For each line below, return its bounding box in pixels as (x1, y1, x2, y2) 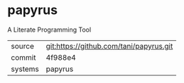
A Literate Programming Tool (7, 25, 92, 34)
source (11, 41, 34, 51)
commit (11, 52, 36, 62)
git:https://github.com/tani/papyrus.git (45, 41, 173, 51)
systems (11, 64, 39, 74)
